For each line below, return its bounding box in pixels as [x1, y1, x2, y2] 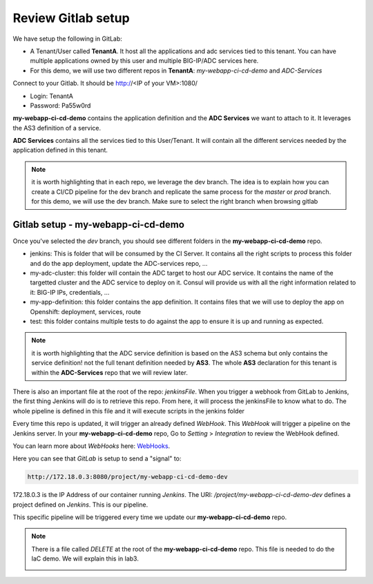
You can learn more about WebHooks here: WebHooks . [12, 442, 171, 450]
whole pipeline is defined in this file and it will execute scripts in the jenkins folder [12, 407, 245, 415]
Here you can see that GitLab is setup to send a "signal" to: [12, 454, 182, 463]
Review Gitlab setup [12, 10, 131, 26]
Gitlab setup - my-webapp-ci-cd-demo [12, 218, 184, 231]
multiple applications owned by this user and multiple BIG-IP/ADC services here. [30, 57, 259, 65]
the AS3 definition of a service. [12, 124, 102, 132]
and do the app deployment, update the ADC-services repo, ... [30, 259, 208, 267]
